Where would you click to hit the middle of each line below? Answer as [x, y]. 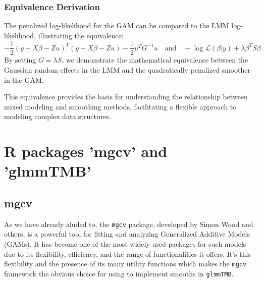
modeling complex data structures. [58, 116]
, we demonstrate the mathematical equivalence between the [155, 60]
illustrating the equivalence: [81, 35]
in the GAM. [24, 79]
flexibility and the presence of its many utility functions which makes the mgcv [125, 264]
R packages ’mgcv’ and [86, 151]
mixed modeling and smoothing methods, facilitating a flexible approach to [120, 106]
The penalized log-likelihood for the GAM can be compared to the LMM [117, 25]
